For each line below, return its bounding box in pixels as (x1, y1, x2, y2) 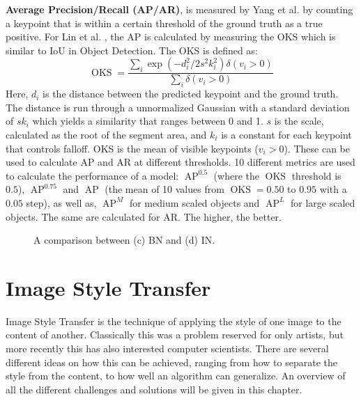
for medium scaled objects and (129, 195, 260, 210)
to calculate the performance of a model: (6, 168, 179, 182)
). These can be (284, 141, 350, 155)
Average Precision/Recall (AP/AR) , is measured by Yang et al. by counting (6, 2, 353, 16)
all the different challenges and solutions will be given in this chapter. (6, 382, 302, 396)
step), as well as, (26, 195, 97, 210)
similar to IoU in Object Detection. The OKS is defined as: (6, 42, 258, 57)
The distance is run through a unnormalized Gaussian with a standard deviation (6, 100, 350, 114)
